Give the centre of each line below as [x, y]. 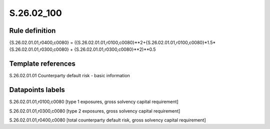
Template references [42, 64]
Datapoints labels [37, 90]
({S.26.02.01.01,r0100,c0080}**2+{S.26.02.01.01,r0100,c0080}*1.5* [145, 43]
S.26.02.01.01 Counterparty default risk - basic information [69, 76]
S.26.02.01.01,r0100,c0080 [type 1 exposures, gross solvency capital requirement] [94, 102]
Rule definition [32, 31]
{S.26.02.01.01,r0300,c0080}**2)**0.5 [115, 49]
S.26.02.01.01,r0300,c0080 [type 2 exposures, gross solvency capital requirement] [95, 111]
